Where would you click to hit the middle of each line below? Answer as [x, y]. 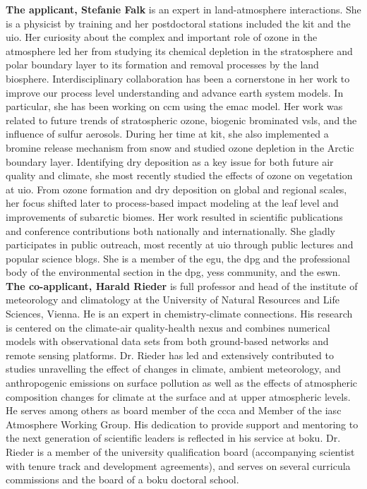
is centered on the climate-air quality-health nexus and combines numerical [168, 327]
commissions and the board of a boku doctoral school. [122, 479]
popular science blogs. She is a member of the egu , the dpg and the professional [178, 258]
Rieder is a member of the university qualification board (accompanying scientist [180, 452]
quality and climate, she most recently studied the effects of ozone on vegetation [179, 175]
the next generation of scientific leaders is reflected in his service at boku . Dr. [173, 438]
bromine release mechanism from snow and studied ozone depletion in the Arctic [180, 147]
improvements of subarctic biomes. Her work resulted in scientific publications [174, 216]
